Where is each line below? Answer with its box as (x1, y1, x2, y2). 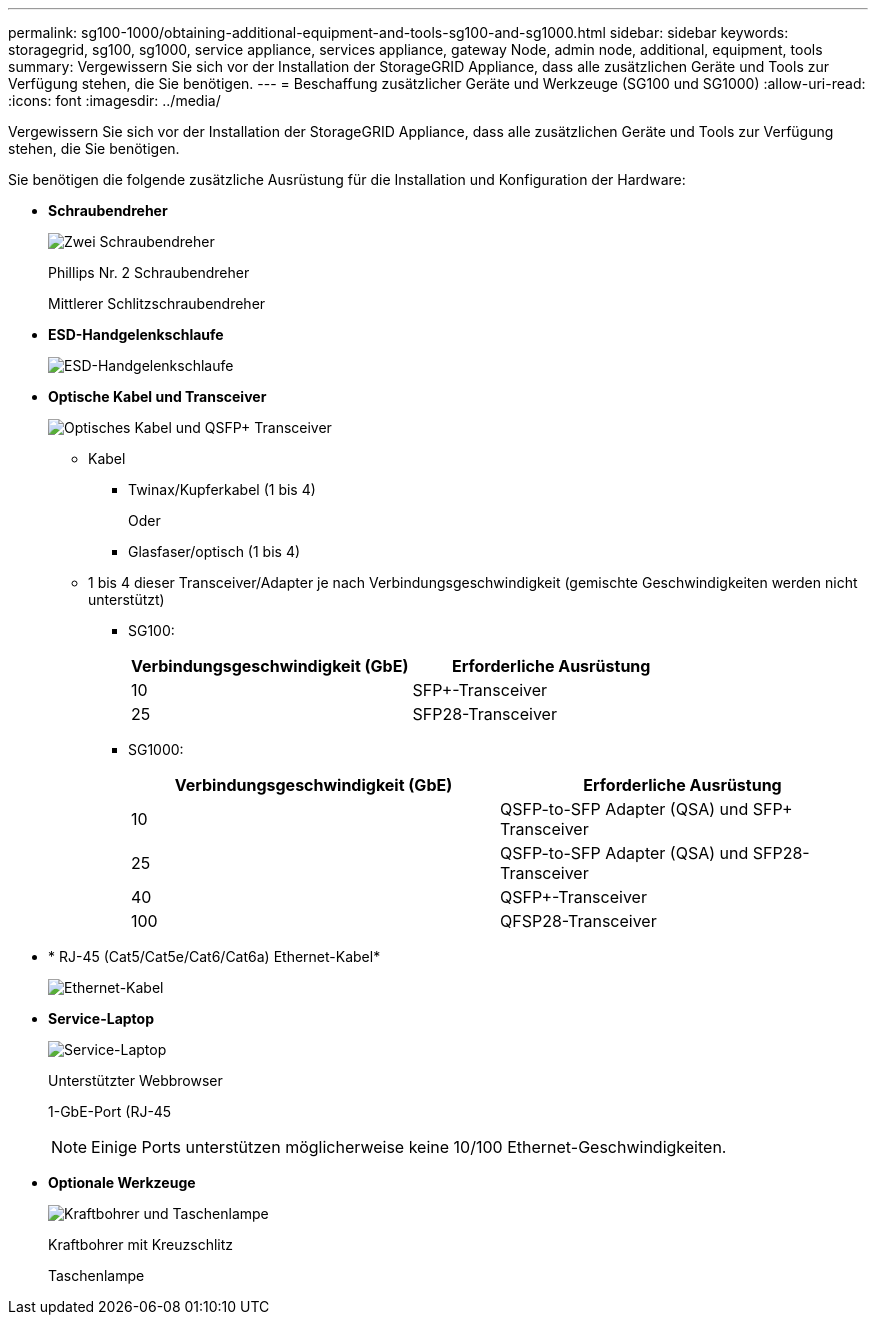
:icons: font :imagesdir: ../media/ (8, 92, 221, 109)
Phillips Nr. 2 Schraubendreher (48, 264, 250, 281)
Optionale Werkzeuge (48, 1174, 196, 1191)
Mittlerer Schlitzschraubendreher (48, 295, 266, 312)
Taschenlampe (48, 1267, 145, 1284)
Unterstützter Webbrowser (48, 1072, 223, 1089)
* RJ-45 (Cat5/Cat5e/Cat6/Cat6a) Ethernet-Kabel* (48, 948, 381, 965)
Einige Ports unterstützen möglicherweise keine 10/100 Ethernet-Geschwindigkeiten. (91, 1137, 727, 1157)
